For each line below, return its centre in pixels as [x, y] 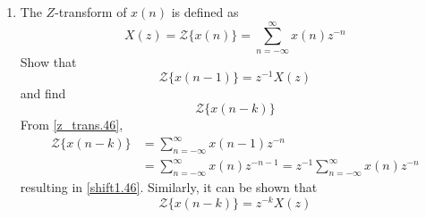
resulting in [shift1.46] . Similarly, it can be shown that [169, 187]
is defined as [205, 12]
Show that [48, 61]
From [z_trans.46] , [72, 125]
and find [43, 93]
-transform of [91, 12]
